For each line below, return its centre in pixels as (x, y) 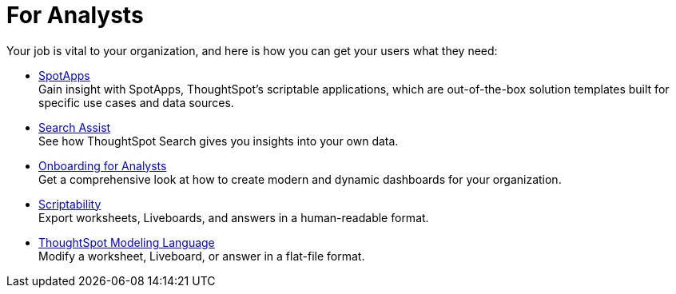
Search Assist (75, 127)
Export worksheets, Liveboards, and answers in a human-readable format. (234, 217)
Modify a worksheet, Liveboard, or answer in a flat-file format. (202, 256)
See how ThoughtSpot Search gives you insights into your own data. (219, 141)
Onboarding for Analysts (103, 165)
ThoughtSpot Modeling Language (127, 242)
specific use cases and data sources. (136, 102)
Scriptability (70, 204)
